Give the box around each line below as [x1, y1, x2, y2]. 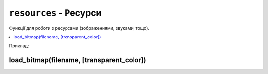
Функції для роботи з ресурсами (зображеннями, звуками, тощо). [9, 25, 150, 31]
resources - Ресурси [9, 7, 102, 18]
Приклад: [9, 43, 29, 49]
